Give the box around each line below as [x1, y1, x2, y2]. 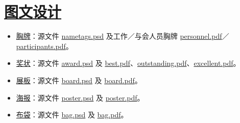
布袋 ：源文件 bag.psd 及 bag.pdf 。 [16, 109, 128, 120]
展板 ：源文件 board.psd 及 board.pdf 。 [16, 75, 142, 85]
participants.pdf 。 [16, 40, 73, 51]
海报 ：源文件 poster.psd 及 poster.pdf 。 [16, 92, 145, 103]
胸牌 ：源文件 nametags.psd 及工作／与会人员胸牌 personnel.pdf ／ [16, 31, 229, 41]
